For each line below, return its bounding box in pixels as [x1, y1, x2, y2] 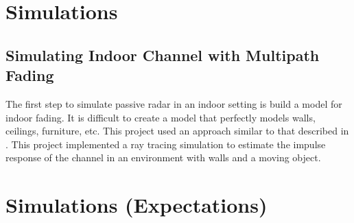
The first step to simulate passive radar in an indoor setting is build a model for [5, 96, 342, 110]
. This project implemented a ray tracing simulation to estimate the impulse [5, 137, 326, 151]
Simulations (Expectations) [5, 191, 268, 219]
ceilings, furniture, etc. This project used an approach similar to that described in [5, 124, 349, 138]
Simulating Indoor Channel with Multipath [5, 44, 320, 65]
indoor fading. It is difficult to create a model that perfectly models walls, [5, 110, 316, 124]
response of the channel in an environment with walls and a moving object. [5, 150, 321, 165]
